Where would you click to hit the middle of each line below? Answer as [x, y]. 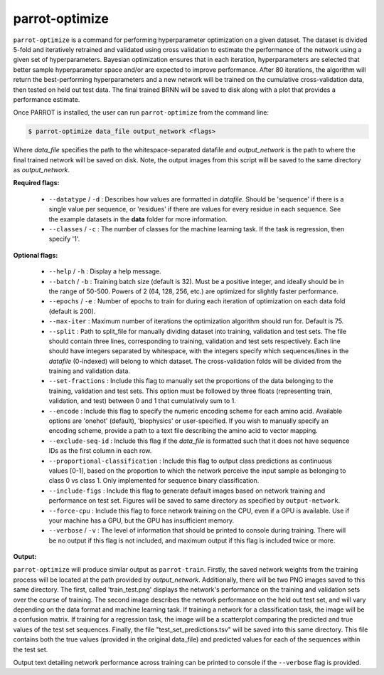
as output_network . [42, 170]
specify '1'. [64, 239]
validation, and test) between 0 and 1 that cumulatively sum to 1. [142, 401]
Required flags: [36, 183]
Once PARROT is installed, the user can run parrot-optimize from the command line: [141, 112]
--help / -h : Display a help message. [105, 271]
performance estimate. [47, 99]
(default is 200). [72, 311]
